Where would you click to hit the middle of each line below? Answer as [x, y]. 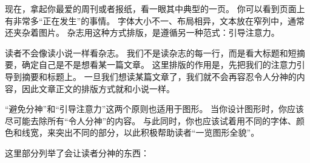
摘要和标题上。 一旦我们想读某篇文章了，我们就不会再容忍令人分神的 [159, 76]
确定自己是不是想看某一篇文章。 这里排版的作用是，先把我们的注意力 [159, 65]
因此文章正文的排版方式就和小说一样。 [98, 88]
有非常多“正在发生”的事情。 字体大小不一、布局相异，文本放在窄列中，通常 [155, 20]
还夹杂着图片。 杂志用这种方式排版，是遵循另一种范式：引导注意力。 [142, 32]
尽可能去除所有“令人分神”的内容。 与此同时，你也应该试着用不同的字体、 [150, 120]
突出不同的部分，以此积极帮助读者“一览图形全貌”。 [157, 132]
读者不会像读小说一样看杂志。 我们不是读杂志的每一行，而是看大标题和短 [151, 52]
